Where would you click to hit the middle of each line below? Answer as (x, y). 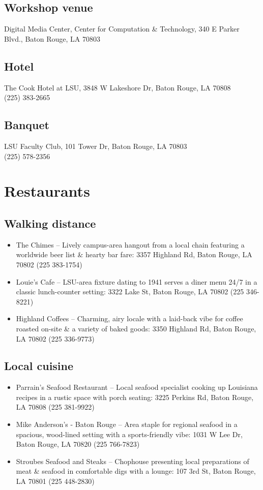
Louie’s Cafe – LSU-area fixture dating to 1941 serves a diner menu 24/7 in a (137, 281)
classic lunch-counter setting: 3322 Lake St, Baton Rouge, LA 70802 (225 (130, 292)
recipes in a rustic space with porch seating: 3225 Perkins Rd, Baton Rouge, (135, 397)
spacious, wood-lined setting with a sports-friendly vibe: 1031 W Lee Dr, (129, 434)
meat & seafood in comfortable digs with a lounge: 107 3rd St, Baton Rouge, (136, 471)
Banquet (27, 125)
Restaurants (47, 191)
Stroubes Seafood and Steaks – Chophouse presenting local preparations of (133, 461)
